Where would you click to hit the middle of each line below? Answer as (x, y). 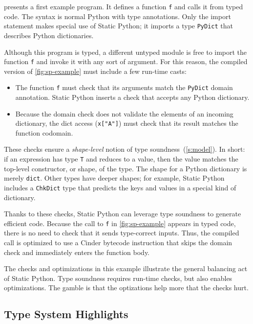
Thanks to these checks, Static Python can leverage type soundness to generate (123, 214)
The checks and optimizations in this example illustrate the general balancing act (126, 268)
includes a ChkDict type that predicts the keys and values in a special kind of (120, 187)
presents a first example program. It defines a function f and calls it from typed (124, 6)
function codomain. (44, 132)
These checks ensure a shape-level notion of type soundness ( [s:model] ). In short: (125, 149)
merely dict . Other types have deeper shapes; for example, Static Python (114, 178)
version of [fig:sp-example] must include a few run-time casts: (95, 71)
